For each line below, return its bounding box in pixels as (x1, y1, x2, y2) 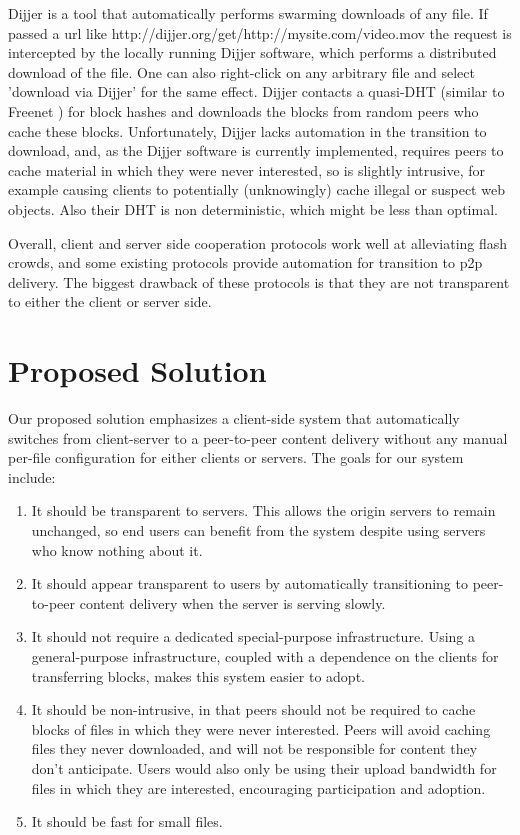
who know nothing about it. (31, 539, 203, 560)
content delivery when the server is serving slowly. (79, 592, 386, 613)
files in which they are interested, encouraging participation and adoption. (31, 777, 486, 798)
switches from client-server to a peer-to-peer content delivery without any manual (8, 427, 508, 448)
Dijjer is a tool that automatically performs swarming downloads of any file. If (8, 3, 488, 23)
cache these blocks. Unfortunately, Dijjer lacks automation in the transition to (8, 120, 487, 141)
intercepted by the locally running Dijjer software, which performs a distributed (8, 42, 497, 63)
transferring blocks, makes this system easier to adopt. (31, 665, 365, 686)
